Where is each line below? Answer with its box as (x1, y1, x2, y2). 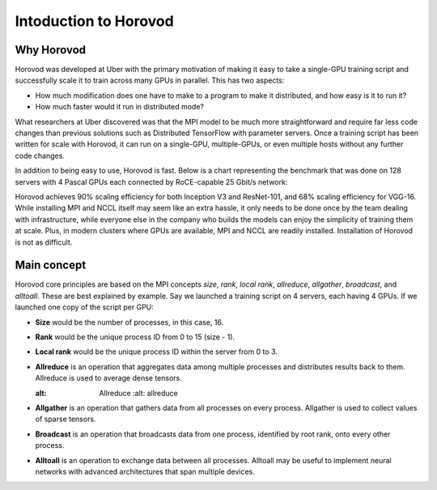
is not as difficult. (15, 237, 73, 247)
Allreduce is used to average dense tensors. (35, 373, 182, 383)
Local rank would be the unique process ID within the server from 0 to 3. (35, 347, 278, 356)
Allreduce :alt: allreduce (99, 388, 178, 398)
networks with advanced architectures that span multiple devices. (35, 467, 255, 476)
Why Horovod (15, 43, 87, 57)
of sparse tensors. (35, 414, 96, 424)
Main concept (15, 258, 87, 272)
